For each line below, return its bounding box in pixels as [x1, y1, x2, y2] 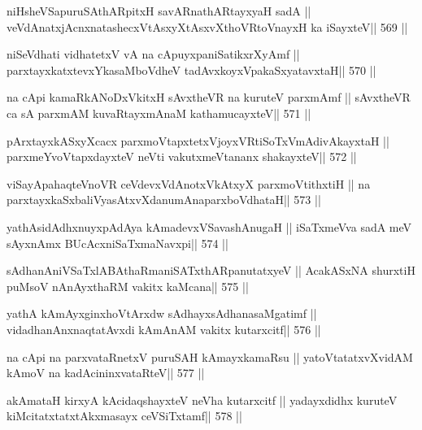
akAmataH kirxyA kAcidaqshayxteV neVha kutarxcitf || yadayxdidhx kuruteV [7, 391, 398, 408]
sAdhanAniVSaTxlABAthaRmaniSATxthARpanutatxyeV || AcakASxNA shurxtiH [7, 262, 415, 279]
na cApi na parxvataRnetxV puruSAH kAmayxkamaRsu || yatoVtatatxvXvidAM [7, 348, 413, 365]
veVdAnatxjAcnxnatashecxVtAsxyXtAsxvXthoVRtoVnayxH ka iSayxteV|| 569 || [7, 18, 408, 35]
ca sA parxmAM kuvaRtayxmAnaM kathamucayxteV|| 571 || [7, 104, 311, 121]
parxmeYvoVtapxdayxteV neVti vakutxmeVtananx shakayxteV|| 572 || [7, 148, 357, 165]
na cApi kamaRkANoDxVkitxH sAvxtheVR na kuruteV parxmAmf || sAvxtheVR [7, 89, 411, 106]
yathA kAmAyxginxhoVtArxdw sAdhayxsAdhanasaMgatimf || [7, 305, 317, 322]
